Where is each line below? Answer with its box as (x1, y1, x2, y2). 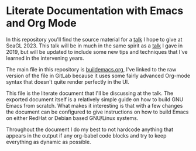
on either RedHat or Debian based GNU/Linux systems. (6, 114, 139, 121)
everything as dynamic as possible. (6, 138, 92, 145)
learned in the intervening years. (6, 54, 84, 61)
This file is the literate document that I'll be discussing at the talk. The (6, 90, 174, 97)
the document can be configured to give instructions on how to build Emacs (6, 108, 189, 115)
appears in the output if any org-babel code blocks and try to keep (6, 132, 167, 139)
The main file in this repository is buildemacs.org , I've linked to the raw (6, 66, 177, 73)
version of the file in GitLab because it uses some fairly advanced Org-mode (6, 72, 191, 79)
